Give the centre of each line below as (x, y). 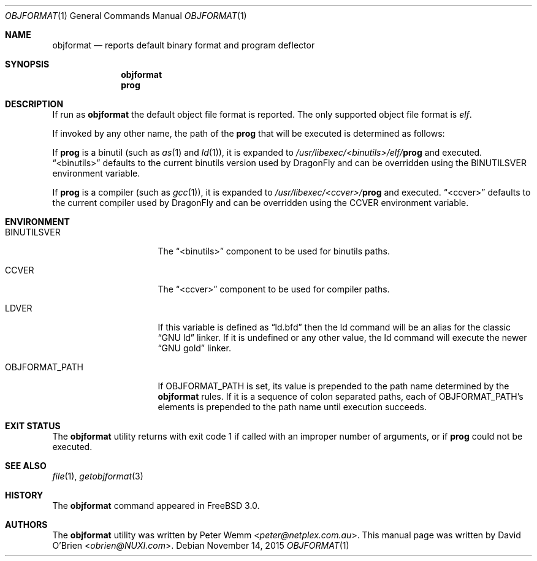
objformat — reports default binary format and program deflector (184, 45)
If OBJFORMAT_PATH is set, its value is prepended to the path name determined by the (333, 386)
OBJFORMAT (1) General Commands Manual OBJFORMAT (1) (126, 16)
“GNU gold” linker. (194, 348)
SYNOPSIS (27, 64)
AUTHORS (26, 525)
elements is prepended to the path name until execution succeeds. (292, 407)
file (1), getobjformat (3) (98, 476)
